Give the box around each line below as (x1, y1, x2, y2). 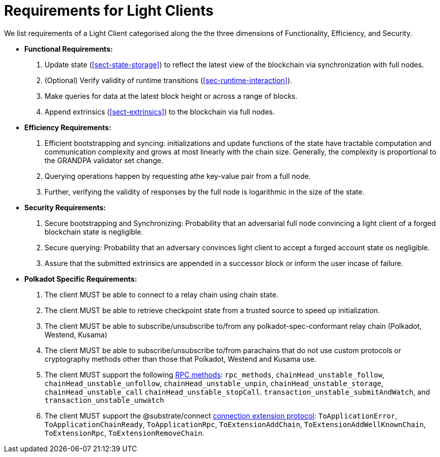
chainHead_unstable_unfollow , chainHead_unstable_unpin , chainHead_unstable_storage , (45, 378, 384, 388)
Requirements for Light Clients (4, 2, 214, 19)
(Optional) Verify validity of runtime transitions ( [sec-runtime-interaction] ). (45, 75, 292, 85)
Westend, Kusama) (45, 330, 107, 339)
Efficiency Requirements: (24, 123, 111, 132)
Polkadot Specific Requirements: (24, 274, 137, 283)
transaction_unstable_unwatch (45, 396, 165, 404)
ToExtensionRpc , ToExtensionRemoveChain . (45, 428, 205, 437)
